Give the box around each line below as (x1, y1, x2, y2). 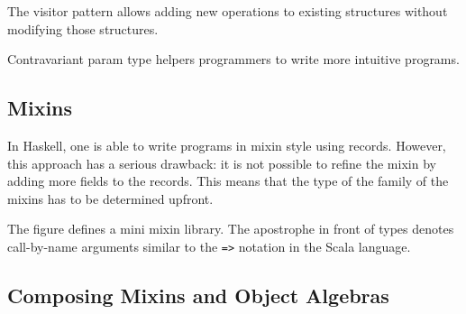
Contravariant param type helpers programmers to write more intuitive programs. (7, 50, 460, 69)
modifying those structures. (7, 19, 159, 38)
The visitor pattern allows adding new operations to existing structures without (7, 2, 448, 20)
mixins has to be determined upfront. (7, 189, 214, 208)
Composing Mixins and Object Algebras (7, 282, 389, 309)
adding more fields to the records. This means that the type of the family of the (7, 171, 449, 190)
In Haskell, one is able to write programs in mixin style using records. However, (7, 135, 446, 154)
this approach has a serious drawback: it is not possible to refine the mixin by (7, 153, 436, 172)
